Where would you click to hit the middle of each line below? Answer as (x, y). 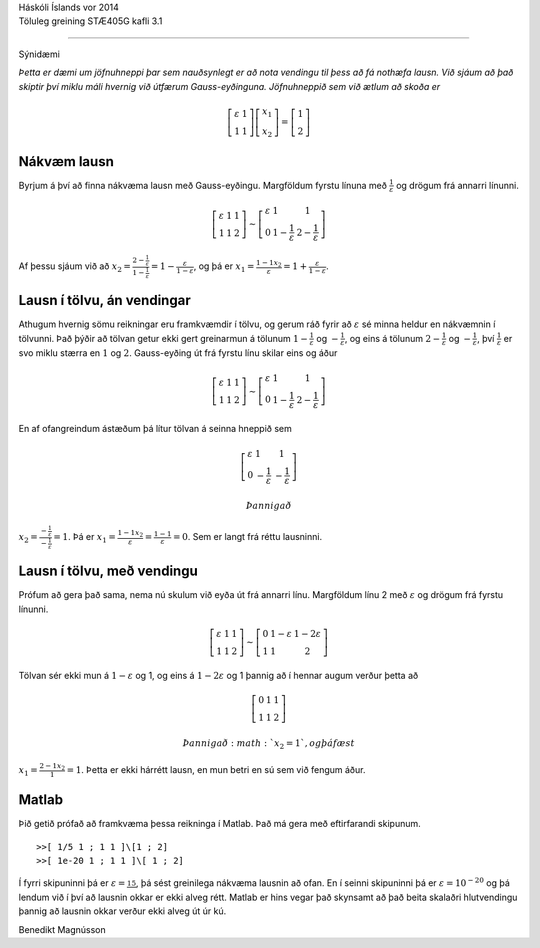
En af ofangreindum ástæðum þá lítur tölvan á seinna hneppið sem (155, 429)
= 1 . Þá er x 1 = (85, 538)
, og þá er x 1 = (224, 267)
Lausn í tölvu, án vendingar (104, 300)
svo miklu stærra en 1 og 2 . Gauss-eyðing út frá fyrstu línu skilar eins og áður (178, 353)
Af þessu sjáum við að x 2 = (75, 267)
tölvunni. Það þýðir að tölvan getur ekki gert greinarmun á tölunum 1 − (163, 338)
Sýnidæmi (39, 54)
